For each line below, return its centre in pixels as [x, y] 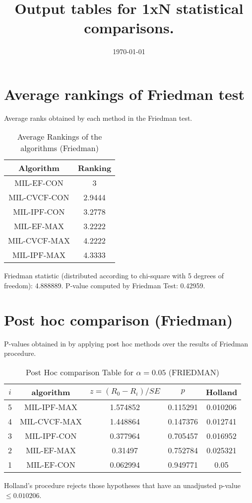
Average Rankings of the [60, 137]
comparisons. [129, 28]
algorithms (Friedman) [60, 148]
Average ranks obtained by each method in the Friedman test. [98, 118]
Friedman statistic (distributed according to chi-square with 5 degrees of [114, 276]
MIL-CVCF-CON [39, 197]
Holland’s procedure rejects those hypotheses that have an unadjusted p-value [122, 485]
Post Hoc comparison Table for [80, 372]
